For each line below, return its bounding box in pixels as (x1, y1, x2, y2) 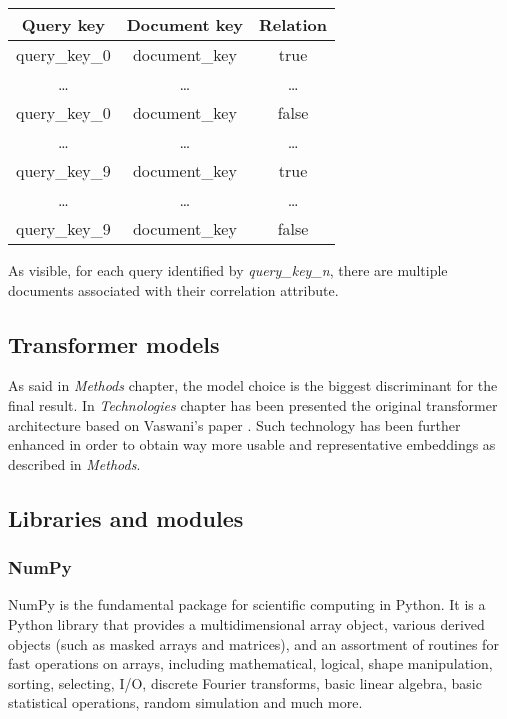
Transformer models (8, 328, 220, 359)
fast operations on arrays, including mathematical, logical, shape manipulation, (8, 653, 493, 674)
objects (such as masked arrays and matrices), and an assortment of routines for (8, 633, 499, 654)
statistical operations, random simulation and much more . (8, 692, 363, 713)
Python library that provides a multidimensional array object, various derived (8, 613, 485, 634)
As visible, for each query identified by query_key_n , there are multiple (8, 260, 448, 280)
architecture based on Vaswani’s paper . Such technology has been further (8, 414, 461, 435)
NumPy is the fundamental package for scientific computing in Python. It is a (8, 594, 486, 615)
